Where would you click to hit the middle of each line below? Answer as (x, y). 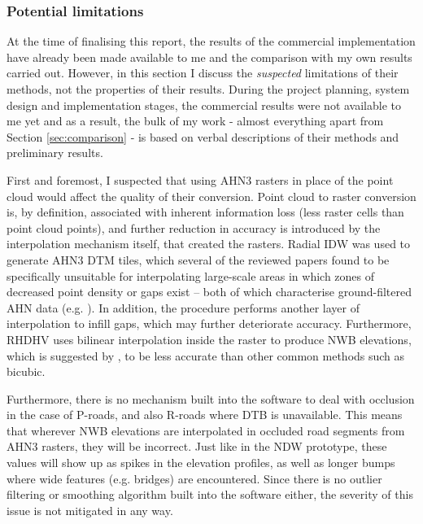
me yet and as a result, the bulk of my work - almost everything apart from (195, 121)
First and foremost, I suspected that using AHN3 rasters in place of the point (200, 179)
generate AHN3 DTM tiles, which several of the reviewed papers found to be (198, 259)
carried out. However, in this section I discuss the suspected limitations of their (203, 73)
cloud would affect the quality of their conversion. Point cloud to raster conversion (211, 196)
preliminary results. (55, 153)
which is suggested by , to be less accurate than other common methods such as (206, 355)
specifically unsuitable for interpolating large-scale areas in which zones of (191, 275)
